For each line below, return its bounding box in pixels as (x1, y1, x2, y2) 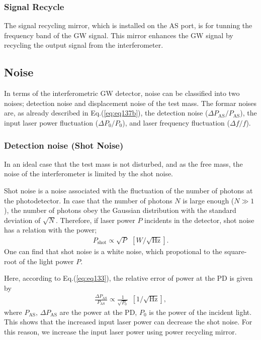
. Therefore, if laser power (56, 214, 135, 225)
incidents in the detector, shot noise (144, 214, 254, 225)
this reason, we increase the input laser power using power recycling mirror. (4, 326, 237, 336)
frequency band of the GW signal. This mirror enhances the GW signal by (4, 30, 233, 40)
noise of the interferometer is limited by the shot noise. (4, 168, 173, 179)
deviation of (4, 214, 41, 225)
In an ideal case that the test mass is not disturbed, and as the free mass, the (4, 158, 243, 169)
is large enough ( (183, 195, 234, 205)
